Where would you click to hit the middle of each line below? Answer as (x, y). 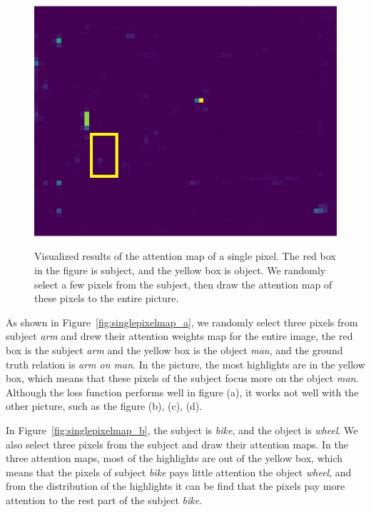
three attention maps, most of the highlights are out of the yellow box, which (174, 458)
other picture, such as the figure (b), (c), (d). (104, 406)
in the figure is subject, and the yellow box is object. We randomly (180, 270)
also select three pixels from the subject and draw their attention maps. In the (177, 444)
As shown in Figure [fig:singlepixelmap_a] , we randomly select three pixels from (182, 322)
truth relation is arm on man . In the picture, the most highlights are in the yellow (185, 364)
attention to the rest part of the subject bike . (104, 500)
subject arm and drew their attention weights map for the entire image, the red (179, 336)
